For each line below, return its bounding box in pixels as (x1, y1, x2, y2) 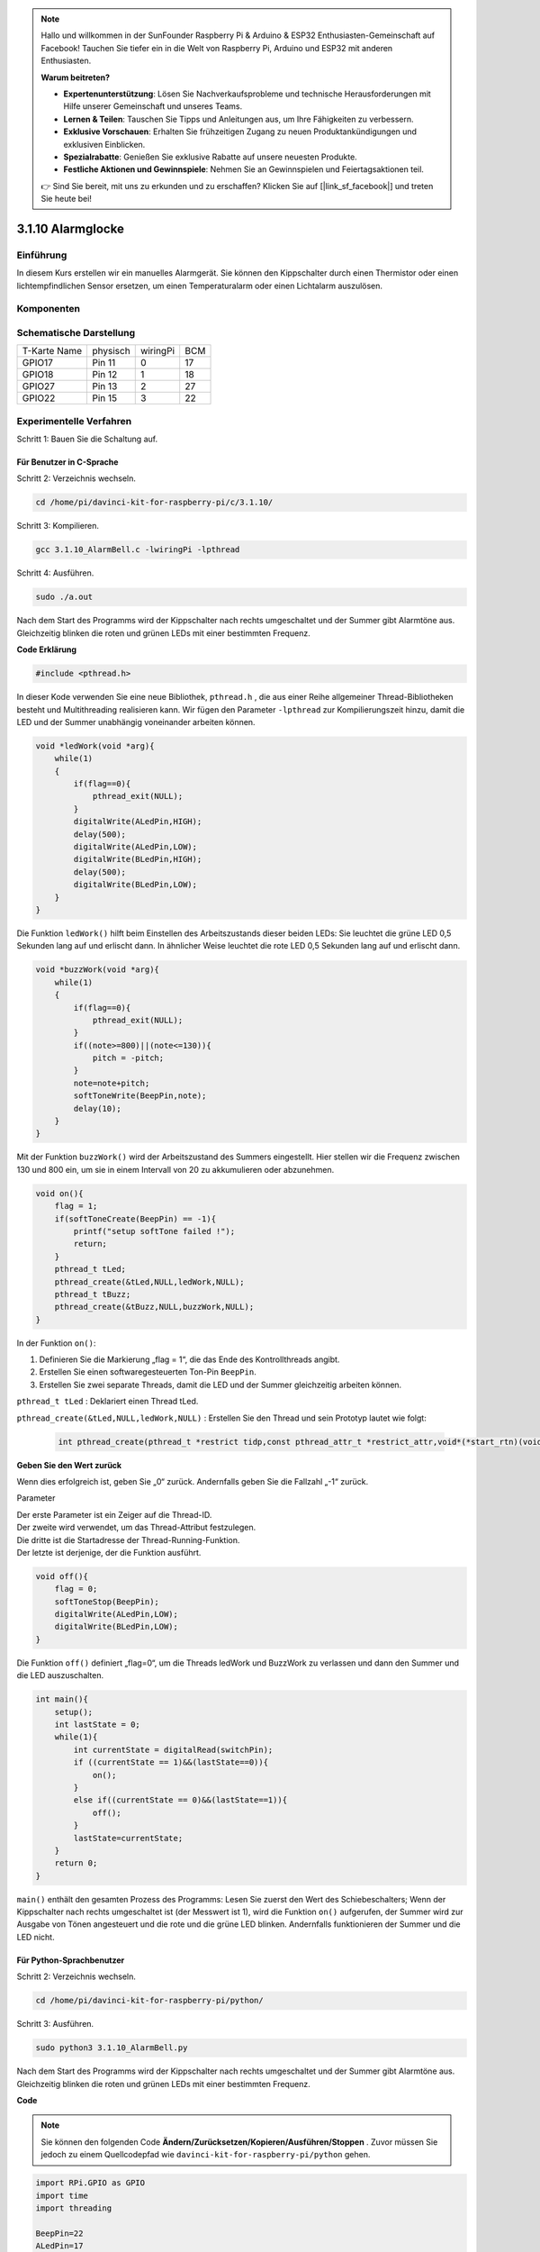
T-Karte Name (22, 345, 83, 358)
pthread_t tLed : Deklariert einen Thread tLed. (16, 1396, 199, 1407)
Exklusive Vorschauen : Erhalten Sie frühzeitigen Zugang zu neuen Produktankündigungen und (63, 126, 418, 137)
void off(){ (35, 1571, 89, 1581)
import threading (35, 2202, 112, 2213)
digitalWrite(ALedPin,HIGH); (73, 816, 202, 827)
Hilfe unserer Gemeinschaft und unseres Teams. (63, 101, 243, 112)
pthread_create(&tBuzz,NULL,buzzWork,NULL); (54, 1302, 255, 1312)
